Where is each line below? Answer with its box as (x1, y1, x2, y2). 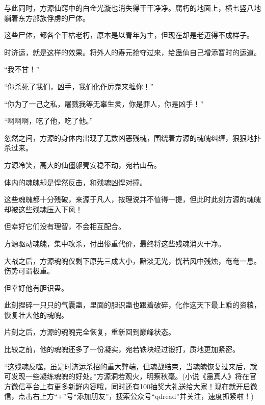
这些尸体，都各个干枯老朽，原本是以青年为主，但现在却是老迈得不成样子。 (4, 30, 254, 40)
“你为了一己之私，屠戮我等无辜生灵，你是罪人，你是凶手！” (4, 98, 204, 109)
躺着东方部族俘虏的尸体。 (4, 12, 90, 23)
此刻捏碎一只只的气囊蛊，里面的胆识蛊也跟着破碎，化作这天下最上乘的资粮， (4, 299, 261, 310)
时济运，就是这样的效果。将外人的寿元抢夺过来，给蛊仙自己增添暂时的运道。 (4, 46, 261, 57)
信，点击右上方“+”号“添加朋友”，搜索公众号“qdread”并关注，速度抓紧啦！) (4, 391, 254, 401)
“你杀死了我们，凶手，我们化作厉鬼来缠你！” (4, 81, 154, 91)
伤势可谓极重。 (4, 265, 54, 276)
